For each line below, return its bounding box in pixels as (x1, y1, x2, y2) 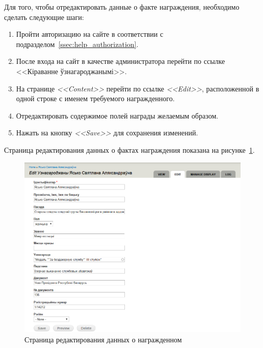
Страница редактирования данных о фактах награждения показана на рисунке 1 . (4, 144, 255, 155)
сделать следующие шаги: (4, 11, 84, 22)
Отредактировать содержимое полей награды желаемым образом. (16, 110, 219, 121)
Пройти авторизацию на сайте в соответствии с (16, 29, 164, 39)
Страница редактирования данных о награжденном (24, 334, 182, 344)
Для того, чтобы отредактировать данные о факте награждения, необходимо (4, 2, 240, 12)
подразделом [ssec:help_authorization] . (16, 38, 139, 49)
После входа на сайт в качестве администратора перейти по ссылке (16, 56, 225, 66)
